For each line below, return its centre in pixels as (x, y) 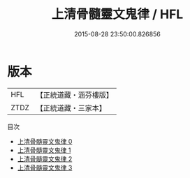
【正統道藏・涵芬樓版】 (75, 95)
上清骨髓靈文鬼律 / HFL (117, 14)
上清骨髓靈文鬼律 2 (45, 158)
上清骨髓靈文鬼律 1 (44, 150)
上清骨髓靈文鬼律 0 (45, 141)
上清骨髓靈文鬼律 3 (45, 168)
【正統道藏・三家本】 (71, 107)
